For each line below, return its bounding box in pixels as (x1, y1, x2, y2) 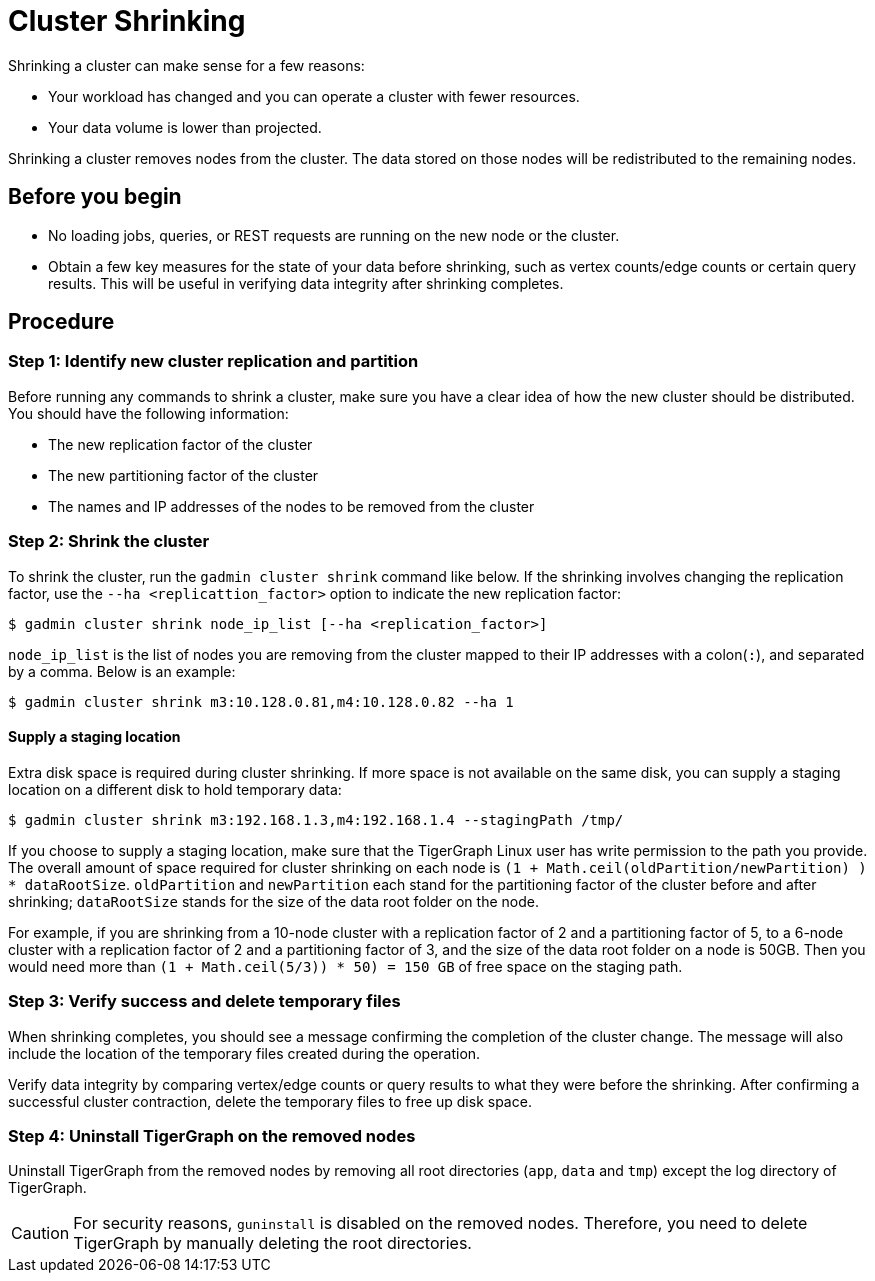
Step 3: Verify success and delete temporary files (8, 991, 401, 1012)
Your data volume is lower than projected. (48, 118, 322, 136)
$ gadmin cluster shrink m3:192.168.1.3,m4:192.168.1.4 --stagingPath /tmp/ (8, 811, 624, 828)
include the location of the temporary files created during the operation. (8, 1044, 481, 1062)
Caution (11, 1223, 70, 1244)
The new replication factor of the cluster (48, 435, 313, 453)
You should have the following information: (8, 404, 289, 422)
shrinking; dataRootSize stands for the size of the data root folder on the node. (8, 892, 539, 910)
